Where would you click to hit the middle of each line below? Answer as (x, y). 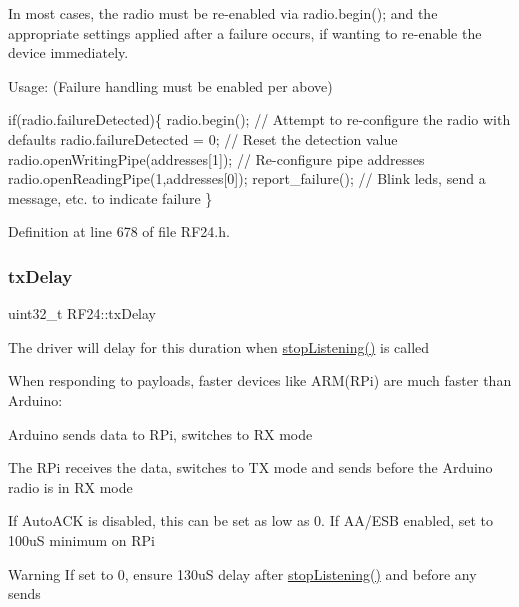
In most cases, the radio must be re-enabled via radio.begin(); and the (223, 13)
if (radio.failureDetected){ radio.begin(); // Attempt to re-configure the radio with (259, 119)
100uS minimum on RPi (82, 539)
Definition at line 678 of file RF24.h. (119, 231)
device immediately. (68, 52)
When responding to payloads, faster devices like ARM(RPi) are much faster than (260, 380)
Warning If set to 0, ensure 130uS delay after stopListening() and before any (242, 573)
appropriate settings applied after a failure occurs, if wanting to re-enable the (245, 32)
